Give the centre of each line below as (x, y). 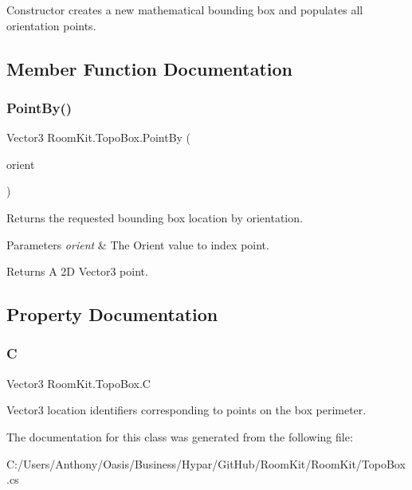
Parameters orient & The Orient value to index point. (138, 244)
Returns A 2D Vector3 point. (77, 271)
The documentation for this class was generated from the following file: (180, 436)
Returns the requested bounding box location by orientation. (155, 217)
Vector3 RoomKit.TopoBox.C (78, 383)
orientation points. (51, 25)
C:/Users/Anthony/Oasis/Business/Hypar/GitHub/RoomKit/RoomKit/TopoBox (206, 463)
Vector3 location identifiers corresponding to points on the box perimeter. (186, 410)
